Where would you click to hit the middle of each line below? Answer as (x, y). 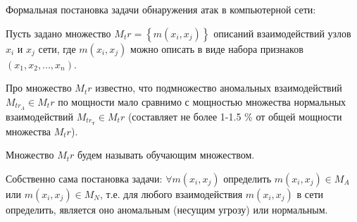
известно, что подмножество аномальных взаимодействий (219, 88)
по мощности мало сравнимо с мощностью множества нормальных (202, 101)
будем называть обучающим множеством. (166, 155)
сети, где (57, 48)
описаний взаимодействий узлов (282, 33)
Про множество (39, 88)
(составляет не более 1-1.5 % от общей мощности (235, 116)
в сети (310, 193)
